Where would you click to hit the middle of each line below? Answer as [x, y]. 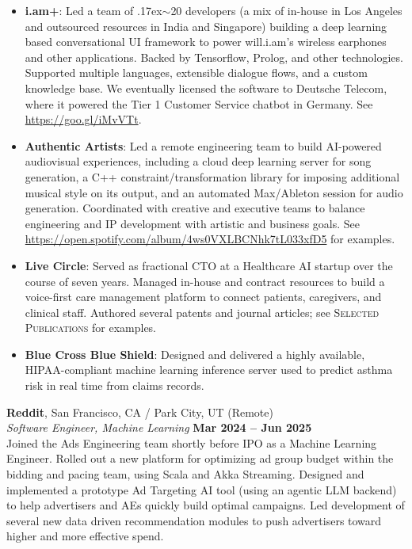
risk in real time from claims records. [114, 385]
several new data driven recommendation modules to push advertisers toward [194, 520]
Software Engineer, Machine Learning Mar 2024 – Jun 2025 [159, 427]
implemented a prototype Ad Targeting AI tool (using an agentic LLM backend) [202, 489]
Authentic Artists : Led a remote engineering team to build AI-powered [203, 145]
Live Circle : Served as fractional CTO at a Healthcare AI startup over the [209, 265]
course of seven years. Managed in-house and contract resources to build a [205, 281]
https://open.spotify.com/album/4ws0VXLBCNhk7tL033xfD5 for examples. [210, 239]
